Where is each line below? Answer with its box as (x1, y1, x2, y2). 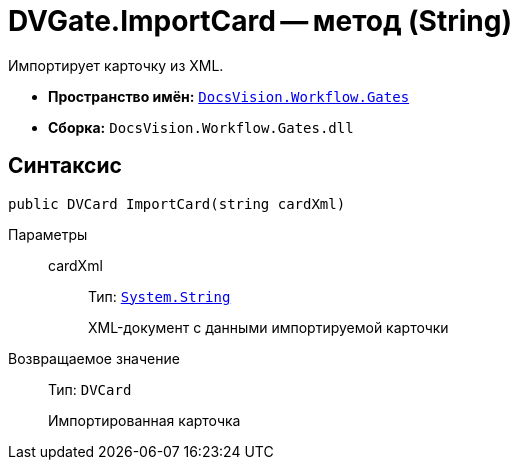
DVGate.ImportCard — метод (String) (8, 4, 512, 38)
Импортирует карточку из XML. (8, 56, 224, 74)
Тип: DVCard (48, 380, 132, 398)
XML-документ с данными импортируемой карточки (88, 318, 449, 336)
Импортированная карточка (48, 411, 241, 429)
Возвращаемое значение (8, 349, 180, 367)
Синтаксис (8, 153, 122, 179)
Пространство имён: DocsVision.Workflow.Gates (48, 87, 410, 105)
